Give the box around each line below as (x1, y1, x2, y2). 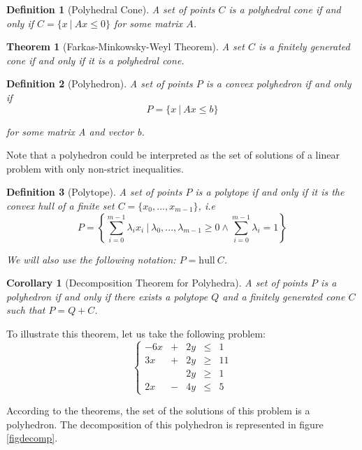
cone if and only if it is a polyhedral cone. (6, 52, 184, 67)
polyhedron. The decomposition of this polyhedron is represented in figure (6, 416, 324, 431)
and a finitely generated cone (222, 289, 345, 303)
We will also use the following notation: (6, 252, 176, 266)
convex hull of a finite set (6, 198, 115, 212)
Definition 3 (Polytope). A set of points (6, 184, 182, 199)
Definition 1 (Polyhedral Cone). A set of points (6, 2, 215, 16)
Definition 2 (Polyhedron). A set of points (6, 76, 193, 91)
